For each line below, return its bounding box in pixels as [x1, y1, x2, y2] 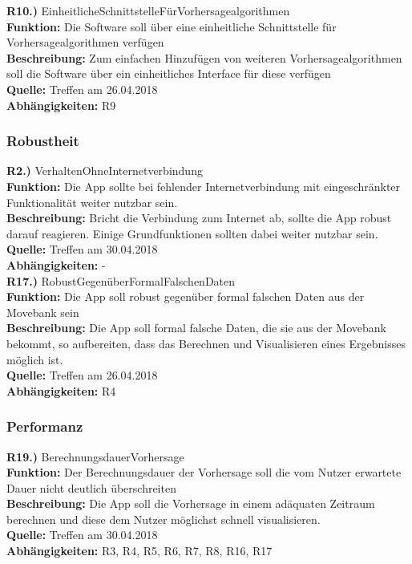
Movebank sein [6, 303, 79, 320]
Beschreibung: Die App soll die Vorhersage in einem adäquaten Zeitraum [6, 495, 375, 512]
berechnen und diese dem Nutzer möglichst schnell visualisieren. [6, 510, 321, 527]
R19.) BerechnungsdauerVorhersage [6, 448, 184, 465]
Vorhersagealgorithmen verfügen [6, 34, 164, 51]
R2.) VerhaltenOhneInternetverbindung [6, 162, 203, 179]
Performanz [6, 416, 83, 436]
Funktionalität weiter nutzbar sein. [6, 193, 178, 210]
